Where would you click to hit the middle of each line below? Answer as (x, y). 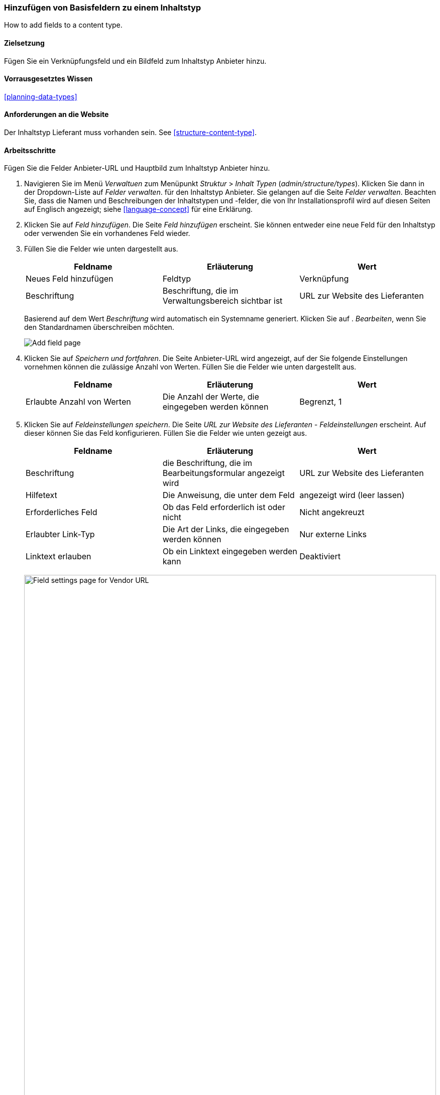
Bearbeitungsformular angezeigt (224, 473)
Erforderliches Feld (62, 512)
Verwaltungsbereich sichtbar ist (223, 301)
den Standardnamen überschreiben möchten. (99, 327)
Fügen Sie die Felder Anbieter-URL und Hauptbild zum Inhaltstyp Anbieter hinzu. (137, 168)
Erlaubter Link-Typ (60, 534)
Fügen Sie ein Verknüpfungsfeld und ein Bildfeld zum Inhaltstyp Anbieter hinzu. (135, 61)
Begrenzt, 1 (321, 402)
